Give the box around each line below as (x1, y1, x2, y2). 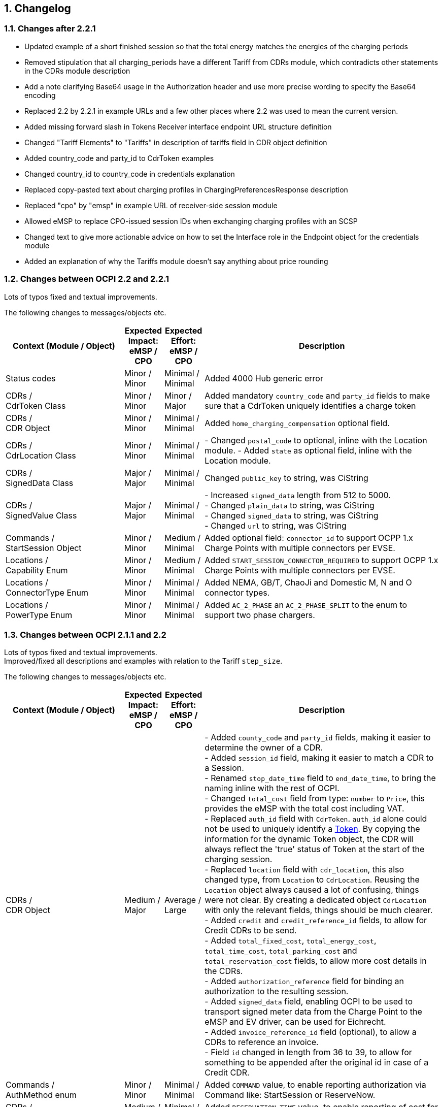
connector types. (205, 587, 270, 598)
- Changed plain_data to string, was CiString (205, 500, 375, 510)
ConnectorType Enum (6, 587, 88, 598)
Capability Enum (6, 565, 68, 575)
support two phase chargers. (205, 609, 315, 620)
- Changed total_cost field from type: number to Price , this (205, 793, 425, 804)
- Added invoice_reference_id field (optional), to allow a (205, 1027, 417, 1037)
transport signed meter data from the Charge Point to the (205, 1006, 422, 1017)
